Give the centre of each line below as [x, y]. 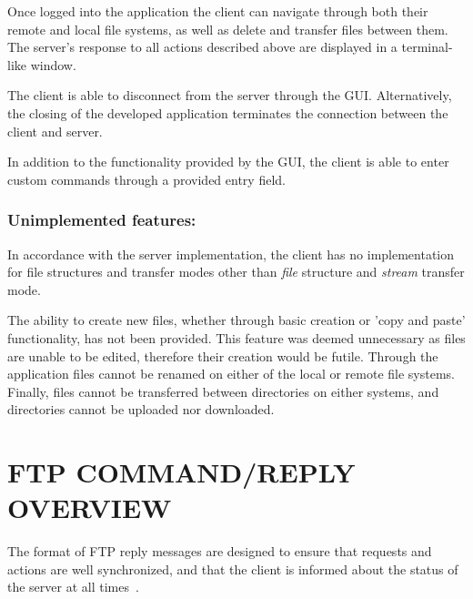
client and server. [55, 131]
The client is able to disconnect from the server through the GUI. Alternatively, [230, 95]
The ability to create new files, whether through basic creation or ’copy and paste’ [236, 320]
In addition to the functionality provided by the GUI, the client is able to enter [228, 162]
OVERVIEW [90, 508]
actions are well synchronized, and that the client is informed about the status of [233, 569]
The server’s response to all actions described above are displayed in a [202, 47]
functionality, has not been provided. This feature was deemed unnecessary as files [236, 337]
